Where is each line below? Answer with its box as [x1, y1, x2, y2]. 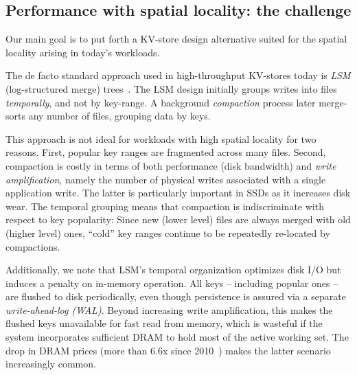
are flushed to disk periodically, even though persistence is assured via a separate [5, 289, 346, 304]
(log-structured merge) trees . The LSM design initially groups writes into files [5, 81, 337, 95]
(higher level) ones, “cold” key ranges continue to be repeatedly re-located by [5, 225, 330, 240]
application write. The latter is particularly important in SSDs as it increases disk [5, 185, 351, 200]
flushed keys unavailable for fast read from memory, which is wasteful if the [5, 316, 323, 330]
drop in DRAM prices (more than [5, 343, 148, 357]
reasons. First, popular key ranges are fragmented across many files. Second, [5, 145, 326, 159]
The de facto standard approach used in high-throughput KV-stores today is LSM [5, 68, 351, 82]
